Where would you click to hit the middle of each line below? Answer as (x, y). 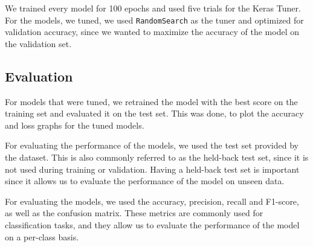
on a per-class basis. (42, 236)
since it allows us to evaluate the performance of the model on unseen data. (145, 181)
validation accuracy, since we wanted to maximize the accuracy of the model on (152, 32)
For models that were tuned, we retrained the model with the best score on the (151, 101)
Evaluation (39, 76)
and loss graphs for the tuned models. (75, 125)
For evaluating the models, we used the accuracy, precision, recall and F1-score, (152, 201)
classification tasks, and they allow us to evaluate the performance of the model (152, 224)
